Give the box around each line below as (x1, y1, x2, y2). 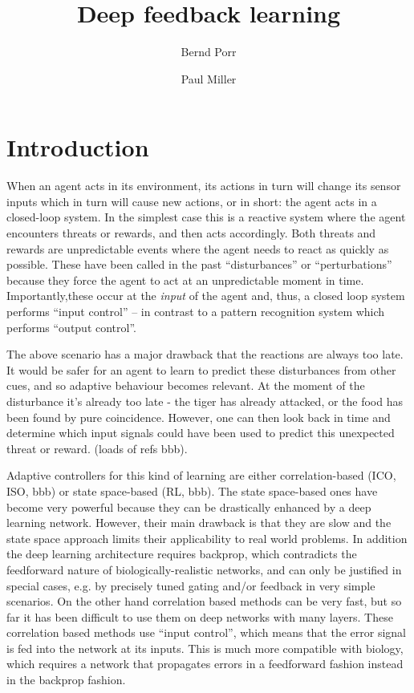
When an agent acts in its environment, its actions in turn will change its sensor (6, 177, 401, 194)
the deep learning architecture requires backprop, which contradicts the (6, 545, 357, 562)
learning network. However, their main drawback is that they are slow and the (6, 514, 392, 531)
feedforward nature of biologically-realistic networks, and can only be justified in (6, 561, 402, 577)
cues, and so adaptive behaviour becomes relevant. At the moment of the (6, 377, 365, 394)
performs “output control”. (6, 318, 136, 335)
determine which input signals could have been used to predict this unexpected (6, 424, 395, 441)
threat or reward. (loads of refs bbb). (6, 440, 188, 456)
